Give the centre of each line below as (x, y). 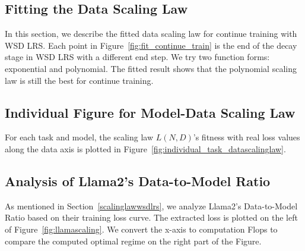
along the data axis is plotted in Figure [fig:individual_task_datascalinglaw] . (145, 148)
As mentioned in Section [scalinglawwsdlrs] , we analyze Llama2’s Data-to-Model (151, 205)
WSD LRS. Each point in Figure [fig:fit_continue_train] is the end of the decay (151, 45)
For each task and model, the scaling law (79, 137)
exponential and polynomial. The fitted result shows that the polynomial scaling (151, 68)
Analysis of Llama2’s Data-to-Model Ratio (138, 181)
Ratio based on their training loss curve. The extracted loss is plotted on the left (151, 217)
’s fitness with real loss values (247, 137)
